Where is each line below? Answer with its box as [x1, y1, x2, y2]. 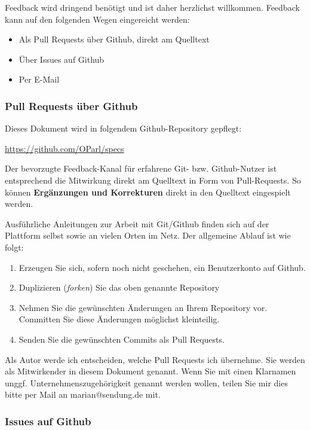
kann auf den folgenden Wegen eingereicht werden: [5, 13, 190, 25]
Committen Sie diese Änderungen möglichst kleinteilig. [19, 313, 220, 325]
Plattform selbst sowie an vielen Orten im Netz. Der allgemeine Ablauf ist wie [5, 229, 291, 242]
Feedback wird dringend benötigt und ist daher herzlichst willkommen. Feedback [5, 1, 300, 13]
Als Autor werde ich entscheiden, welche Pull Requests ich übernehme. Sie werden [5, 353, 305, 365]
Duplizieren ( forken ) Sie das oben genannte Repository [19, 281, 220, 294]
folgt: [5, 240, 24, 253]
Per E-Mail [19, 73, 60, 86]
